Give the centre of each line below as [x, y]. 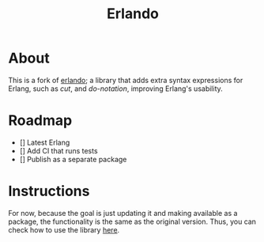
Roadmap [40, 121]
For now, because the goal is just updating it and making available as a [123, 213]
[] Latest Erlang [45, 142]
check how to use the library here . [64, 229]
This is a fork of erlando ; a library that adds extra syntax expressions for [126, 80]
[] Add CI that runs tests [58, 150]
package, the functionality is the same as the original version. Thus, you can [132, 221]
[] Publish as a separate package [73, 159]
